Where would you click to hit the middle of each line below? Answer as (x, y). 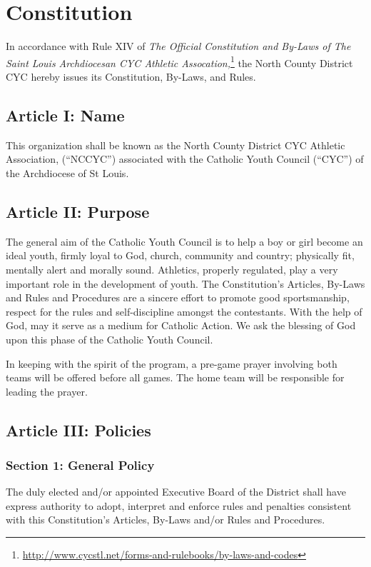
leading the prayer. (47, 391)
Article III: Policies (78, 430)
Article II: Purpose (78, 211)
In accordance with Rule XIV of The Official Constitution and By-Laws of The (178, 46)
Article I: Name (65, 115)
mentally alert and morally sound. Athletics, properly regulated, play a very (172, 269)
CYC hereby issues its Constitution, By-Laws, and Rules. (131, 76)
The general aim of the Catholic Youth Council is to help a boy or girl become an (184, 241)
